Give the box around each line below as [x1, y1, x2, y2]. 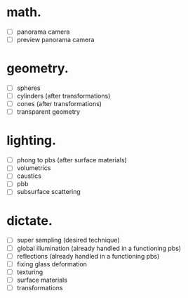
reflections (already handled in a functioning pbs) [16, 252, 160, 260]
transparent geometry [16, 108, 81, 116]
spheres [16, 84, 41, 92]
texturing [16, 268, 43, 276]
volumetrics [16, 164, 51, 172]
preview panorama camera [16, 36, 95, 44]
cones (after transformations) [16, 100, 102, 108]
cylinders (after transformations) [16, 92, 111, 101]
